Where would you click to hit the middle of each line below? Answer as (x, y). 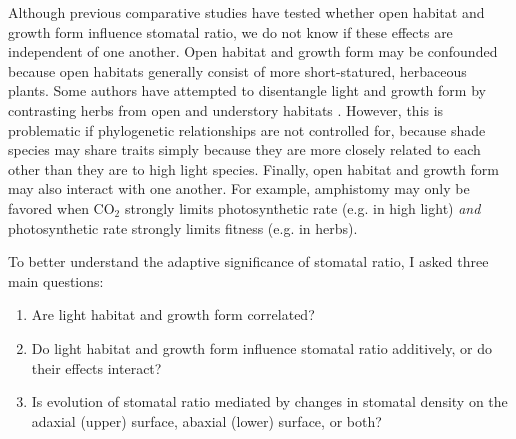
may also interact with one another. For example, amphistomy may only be (239, 188)
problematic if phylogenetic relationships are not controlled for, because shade (247, 129)
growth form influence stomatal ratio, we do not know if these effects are (230, 31)
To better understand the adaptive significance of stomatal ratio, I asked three (248, 261)
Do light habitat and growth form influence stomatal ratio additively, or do (261, 347)
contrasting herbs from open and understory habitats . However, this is (226, 109)
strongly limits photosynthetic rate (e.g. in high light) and (302, 207)
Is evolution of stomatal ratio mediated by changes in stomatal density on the (269, 401)
